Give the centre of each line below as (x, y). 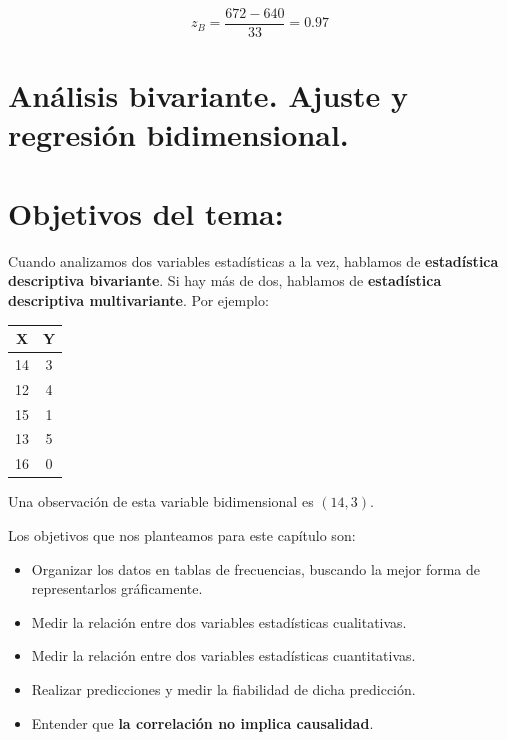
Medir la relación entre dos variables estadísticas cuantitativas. (223, 655)
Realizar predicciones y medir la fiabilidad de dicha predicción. (223, 688)
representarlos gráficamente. (117, 588)
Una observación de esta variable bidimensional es (161, 501)
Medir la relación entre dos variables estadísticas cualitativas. (219, 621)
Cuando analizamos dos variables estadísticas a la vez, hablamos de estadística (253, 260)
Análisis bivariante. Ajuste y (208, 95)
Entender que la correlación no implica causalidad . (202, 722)
